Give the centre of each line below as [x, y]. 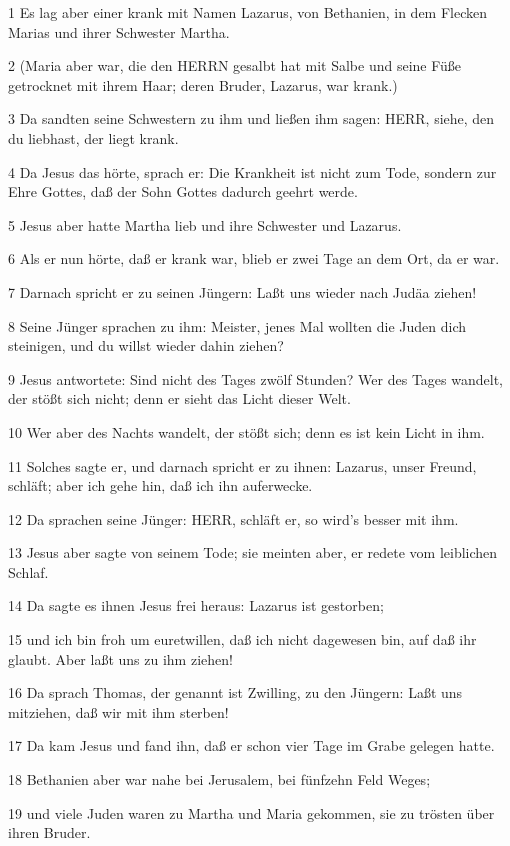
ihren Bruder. [49, 832]
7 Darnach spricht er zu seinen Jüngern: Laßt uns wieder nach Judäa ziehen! [242, 291]
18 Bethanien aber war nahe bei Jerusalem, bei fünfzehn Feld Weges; [219, 779]
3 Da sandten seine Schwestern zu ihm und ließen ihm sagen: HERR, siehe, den [251, 118]
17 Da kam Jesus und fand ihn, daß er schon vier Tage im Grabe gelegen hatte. [251, 745]
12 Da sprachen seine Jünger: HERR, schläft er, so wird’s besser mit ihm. [233, 518]
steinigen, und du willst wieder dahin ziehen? [146, 345]
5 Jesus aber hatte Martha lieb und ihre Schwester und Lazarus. [205, 224]
